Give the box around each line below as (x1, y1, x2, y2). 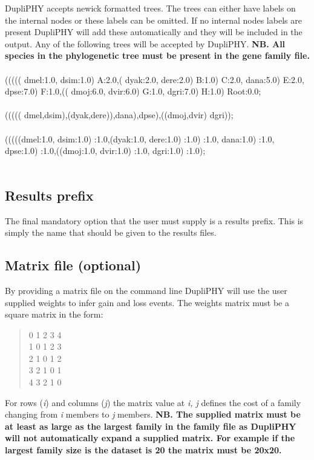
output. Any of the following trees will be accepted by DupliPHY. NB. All (5, 37, 286, 50)
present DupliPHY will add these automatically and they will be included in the (5, 25, 303, 38)
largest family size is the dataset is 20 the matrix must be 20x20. (5, 444, 282, 456)
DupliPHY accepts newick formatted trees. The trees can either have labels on (5, 2, 296, 14)
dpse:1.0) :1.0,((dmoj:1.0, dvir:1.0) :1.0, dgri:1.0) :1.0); (5, 144, 206, 157)
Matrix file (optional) (5, 256, 142, 275)
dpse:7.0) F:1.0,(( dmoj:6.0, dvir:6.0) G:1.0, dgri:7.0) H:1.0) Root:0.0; (5, 85, 261, 98)
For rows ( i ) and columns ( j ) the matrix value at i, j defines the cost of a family (5, 396, 301, 408)
